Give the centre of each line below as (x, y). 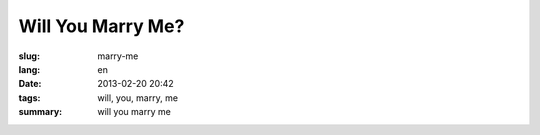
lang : (29, 69)
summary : (40, 112)
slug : (29, 56)
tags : (29, 97)
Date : (30, 84)
